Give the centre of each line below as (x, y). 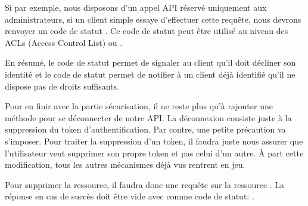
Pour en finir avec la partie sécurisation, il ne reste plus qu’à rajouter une (139, 106)
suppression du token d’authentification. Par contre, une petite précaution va (145, 129)
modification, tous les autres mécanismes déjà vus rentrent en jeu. (125, 165)
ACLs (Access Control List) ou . (64, 42)
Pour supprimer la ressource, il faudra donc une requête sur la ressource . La (145, 184)
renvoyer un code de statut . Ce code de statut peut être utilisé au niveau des (147, 31)
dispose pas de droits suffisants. (62, 86)
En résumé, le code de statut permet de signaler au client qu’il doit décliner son (150, 62)
